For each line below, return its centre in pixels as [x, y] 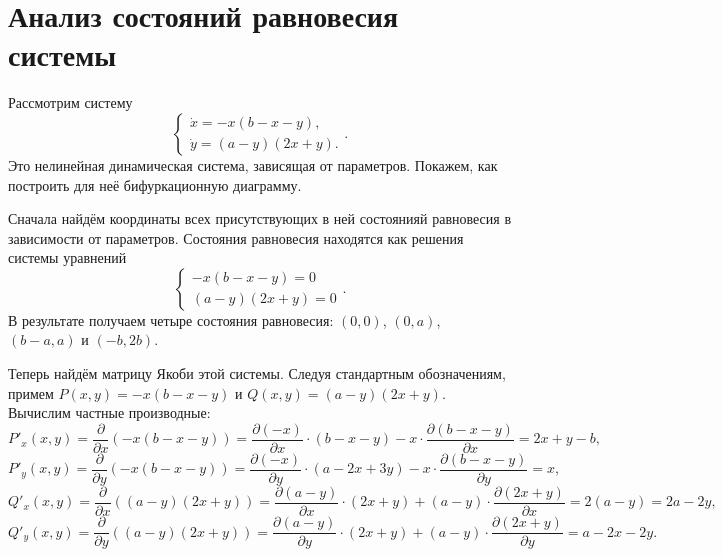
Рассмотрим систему [70, 102]
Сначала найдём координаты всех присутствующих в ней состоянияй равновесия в [260, 218]
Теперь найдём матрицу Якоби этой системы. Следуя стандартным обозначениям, [257, 373]
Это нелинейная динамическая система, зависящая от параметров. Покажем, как [253, 164]
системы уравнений [67, 257]
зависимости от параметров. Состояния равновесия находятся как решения [236, 237]
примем [31, 392]
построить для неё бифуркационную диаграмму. [155, 184]
